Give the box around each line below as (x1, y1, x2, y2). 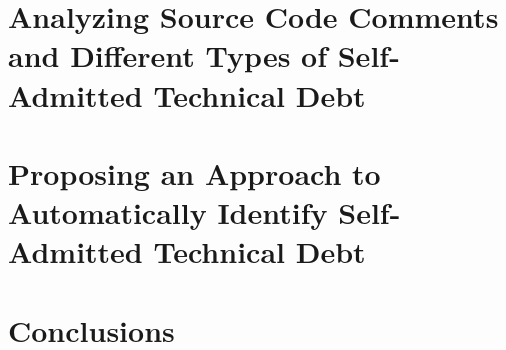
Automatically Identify (8, 192, 328, 233)
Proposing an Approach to (8, 152, 381, 193)
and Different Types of (8, 35, 328, 76)
